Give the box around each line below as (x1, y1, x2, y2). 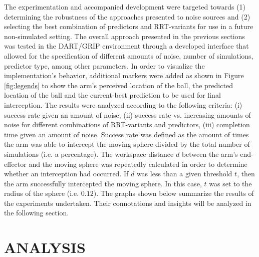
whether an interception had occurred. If (4, 168, 129, 179)
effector (4, 158, 27, 169)
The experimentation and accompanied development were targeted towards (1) (4, 2, 246, 12)
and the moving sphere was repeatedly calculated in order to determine (29, 158, 247, 169)
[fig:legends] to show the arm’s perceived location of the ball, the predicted (4, 80, 233, 90)
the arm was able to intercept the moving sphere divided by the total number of (4, 139, 250, 149)
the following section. (4, 207, 69, 218)
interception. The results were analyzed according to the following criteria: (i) (4, 99, 242, 110)
